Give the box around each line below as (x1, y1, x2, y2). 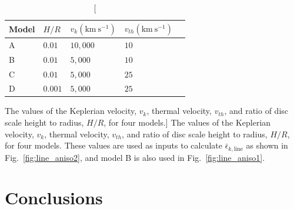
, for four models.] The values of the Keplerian (103, 116, 271, 129)
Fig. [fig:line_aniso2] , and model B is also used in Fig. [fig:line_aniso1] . (5, 151, 265, 163)
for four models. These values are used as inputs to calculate (5, 139, 222, 151)
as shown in (246, 139, 288, 151)
